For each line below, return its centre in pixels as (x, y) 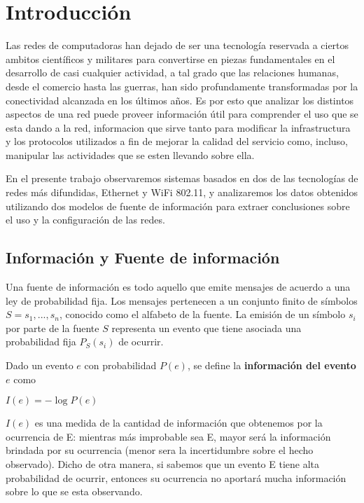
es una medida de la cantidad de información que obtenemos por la (178, 423)
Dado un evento (40, 365)
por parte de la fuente (52, 328)
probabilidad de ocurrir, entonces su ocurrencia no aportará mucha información (176, 477)
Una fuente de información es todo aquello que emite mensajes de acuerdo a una (178, 287)
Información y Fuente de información (143, 257)
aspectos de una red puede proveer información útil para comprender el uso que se (182, 114)
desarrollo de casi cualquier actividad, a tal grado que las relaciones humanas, (172, 73)
